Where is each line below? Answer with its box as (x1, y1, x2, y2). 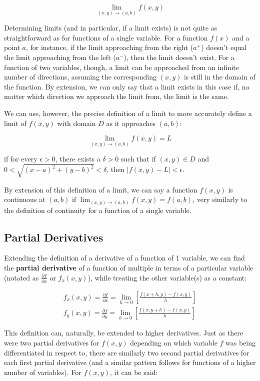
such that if (120, 153, 156, 164)
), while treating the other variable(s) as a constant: (87, 272, 247, 282)
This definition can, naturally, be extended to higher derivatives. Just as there (4, 327, 243, 338)
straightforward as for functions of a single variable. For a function (4, 32, 208, 42)
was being (225, 337, 256, 348)
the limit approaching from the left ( (4, 52, 116, 62)
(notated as (4, 272, 39, 282)
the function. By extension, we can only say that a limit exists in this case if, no (4, 81, 249, 91)
